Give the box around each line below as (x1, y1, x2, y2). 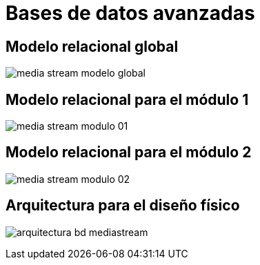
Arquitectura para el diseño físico (6, 197, 240, 215)
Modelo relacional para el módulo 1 (6, 90, 249, 108)
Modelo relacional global (6, 37, 179, 55)
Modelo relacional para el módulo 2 (6, 144, 252, 161)
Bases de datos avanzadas (6, 1, 255, 25)
